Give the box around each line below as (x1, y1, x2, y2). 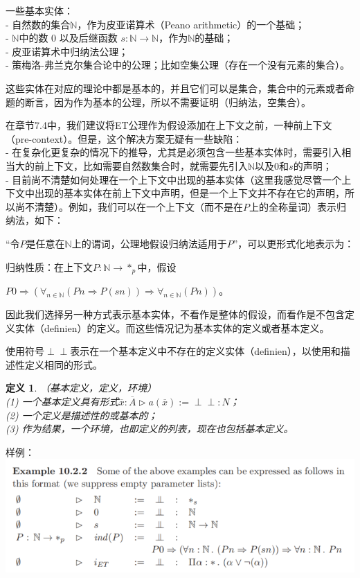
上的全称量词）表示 (249, 199, 336, 213)
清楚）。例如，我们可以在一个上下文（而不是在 (34, 199, 243, 213)
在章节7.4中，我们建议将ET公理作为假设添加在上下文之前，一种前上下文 (6, 118, 332, 132)
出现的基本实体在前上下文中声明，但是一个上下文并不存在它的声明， (34, 186, 345, 200)
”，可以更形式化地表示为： (233, 236, 354, 250)
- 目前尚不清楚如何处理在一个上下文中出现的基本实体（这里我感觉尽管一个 (6, 172, 342, 186)
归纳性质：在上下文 (6, 259, 93, 274)
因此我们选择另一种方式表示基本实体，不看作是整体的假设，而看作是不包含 (6, 306, 345, 321)
